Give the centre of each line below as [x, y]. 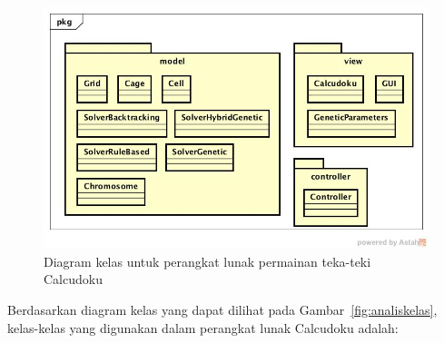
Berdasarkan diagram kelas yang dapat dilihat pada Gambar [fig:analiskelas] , [222, 310]
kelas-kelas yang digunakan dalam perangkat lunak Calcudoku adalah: [203, 327]
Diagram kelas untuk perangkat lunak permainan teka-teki [207, 261]
